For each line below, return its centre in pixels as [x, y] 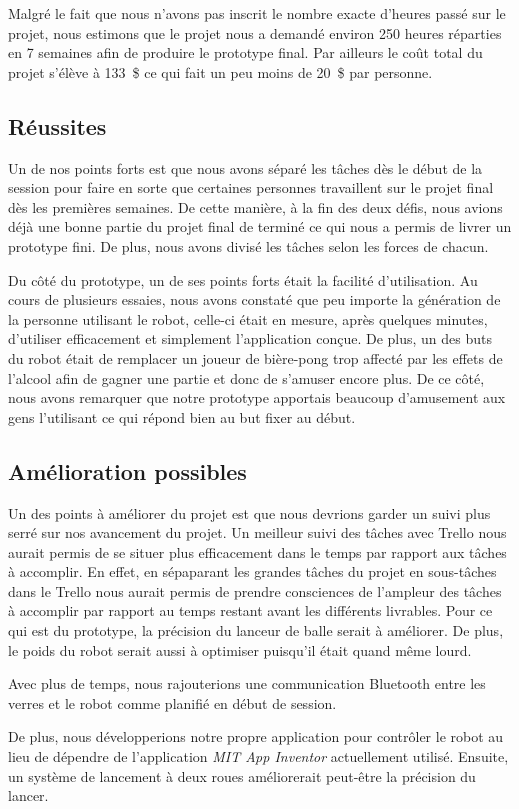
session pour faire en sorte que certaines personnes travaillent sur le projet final [251, 187]
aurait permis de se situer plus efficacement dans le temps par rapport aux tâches [257, 551]
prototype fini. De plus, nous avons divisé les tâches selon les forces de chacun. [248, 245]
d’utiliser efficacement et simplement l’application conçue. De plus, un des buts [250, 338]
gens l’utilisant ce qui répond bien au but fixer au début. [182, 416]
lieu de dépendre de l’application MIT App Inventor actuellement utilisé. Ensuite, [258, 756]
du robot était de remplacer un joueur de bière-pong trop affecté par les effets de [255, 357]
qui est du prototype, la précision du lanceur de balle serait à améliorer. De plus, [256, 630]
